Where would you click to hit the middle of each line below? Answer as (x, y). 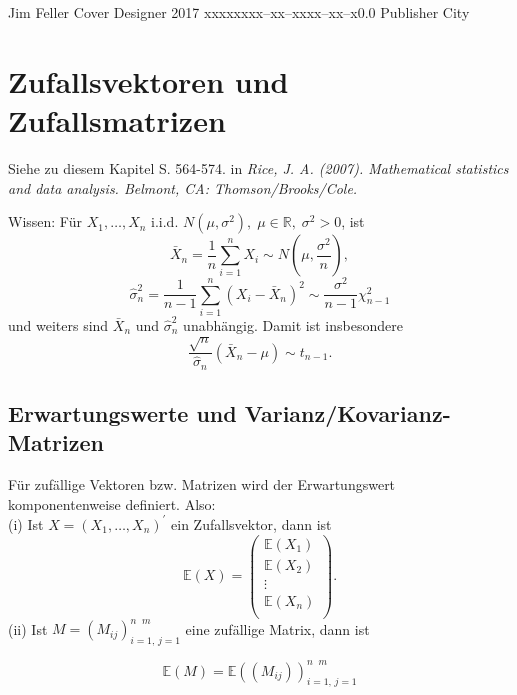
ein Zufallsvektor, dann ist (251, 523)
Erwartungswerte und (122, 413)
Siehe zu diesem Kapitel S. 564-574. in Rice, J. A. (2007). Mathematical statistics (258, 167)
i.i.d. (165, 221)
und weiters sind (58, 324)
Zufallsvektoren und (148, 80)
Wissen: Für (45, 221)
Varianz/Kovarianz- (347, 413)
